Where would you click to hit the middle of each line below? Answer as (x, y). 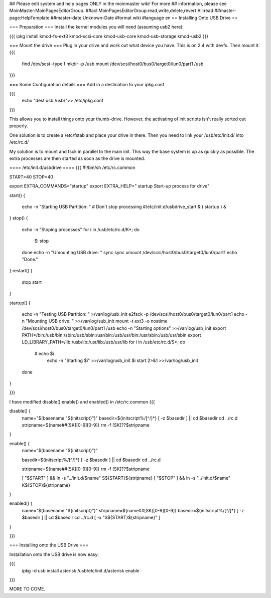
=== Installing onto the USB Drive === (49, 545)
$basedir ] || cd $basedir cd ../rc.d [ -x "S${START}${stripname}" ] (91, 518)
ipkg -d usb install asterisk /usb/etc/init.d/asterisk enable (81, 570)
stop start (32, 282)
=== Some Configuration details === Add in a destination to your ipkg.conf (87, 84)
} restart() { (21, 271)
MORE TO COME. (27, 589)
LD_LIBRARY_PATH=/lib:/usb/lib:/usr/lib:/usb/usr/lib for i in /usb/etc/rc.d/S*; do (104, 342)
